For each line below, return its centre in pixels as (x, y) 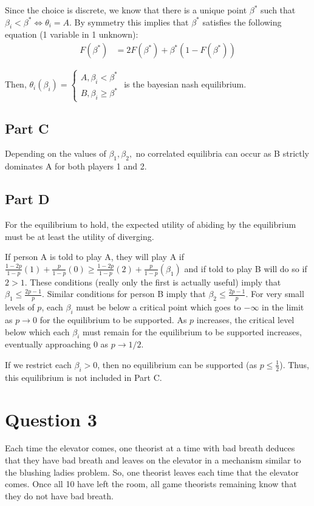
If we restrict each (38, 364)
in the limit (283, 307)
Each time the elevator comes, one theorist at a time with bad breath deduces (150, 448)
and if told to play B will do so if (246, 268)
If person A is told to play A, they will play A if (94, 257)
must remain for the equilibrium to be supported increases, (192, 331)
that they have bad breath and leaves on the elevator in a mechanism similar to (153, 460)
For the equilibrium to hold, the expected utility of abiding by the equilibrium (151, 224)
